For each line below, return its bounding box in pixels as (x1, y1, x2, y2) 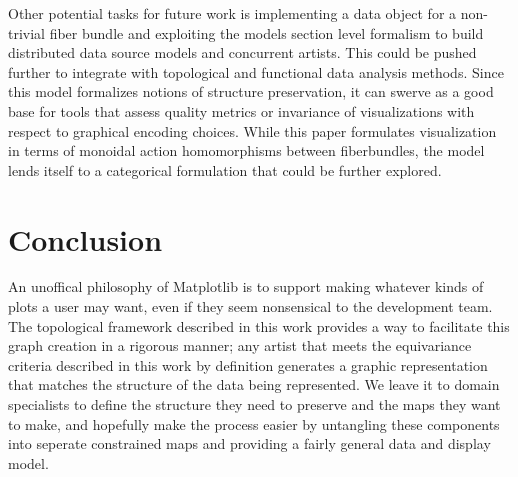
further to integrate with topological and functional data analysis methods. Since (8, 61, 504, 82)
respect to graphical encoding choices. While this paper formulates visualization (8, 120, 497, 141)
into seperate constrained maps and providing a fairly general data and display (8, 433, 491, 454)
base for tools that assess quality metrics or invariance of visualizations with (8, 100, 475, 121)
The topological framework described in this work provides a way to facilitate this (8, 315, 510, 336)
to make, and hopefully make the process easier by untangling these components (8, 413, 500, 434)
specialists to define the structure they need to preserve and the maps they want (8, 394, 501, 415)
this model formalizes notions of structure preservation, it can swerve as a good (8, 81, 494, 102)
